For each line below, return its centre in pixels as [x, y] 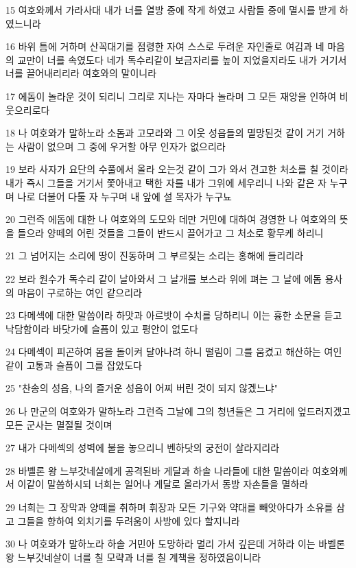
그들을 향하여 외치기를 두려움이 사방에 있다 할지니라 [129, 520]
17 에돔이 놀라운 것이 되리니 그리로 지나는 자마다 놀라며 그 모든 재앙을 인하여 [171, 96]
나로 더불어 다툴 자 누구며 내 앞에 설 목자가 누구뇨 [124, 196]
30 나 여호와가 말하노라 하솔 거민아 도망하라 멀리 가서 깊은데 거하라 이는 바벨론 [175, 544]
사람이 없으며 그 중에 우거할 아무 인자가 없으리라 [121, 146]
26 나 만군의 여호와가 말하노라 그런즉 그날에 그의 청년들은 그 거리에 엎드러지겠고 [178, 411]
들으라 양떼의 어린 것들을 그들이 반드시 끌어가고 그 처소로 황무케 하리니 [170, 232]
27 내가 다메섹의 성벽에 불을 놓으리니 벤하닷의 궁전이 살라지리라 [143, 448]
